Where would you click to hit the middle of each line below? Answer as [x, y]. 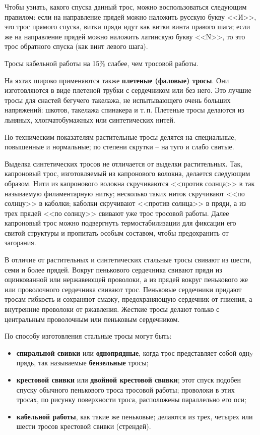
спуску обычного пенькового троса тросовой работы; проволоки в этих [125, 389]
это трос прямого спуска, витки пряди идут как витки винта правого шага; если [127, 26]
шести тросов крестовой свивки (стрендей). [84, 426]
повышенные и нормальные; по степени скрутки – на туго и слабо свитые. [119, 147]
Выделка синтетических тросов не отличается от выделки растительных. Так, [124, 163]
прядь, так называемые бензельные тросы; [82, 363]
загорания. [20, 242]
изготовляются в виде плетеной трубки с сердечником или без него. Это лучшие [128, 90]
